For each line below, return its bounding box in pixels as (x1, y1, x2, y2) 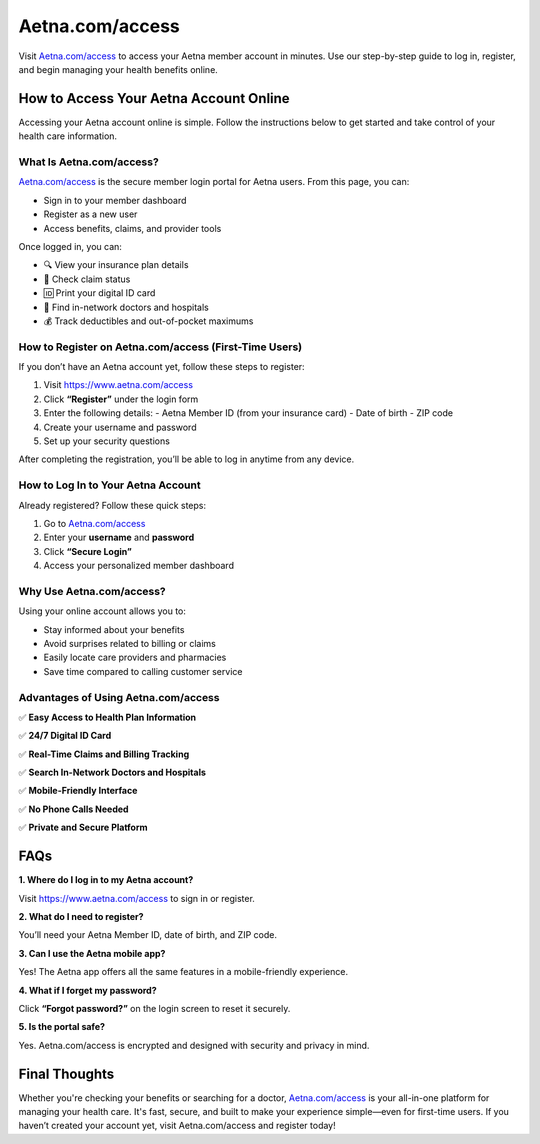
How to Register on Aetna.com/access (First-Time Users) (18, 340, 303, 354)
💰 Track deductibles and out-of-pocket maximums (43, 315, 254, 327)
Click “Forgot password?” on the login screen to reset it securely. (18, 1002, 291, 1014)
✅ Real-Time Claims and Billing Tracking (18, 748, 190, 760)
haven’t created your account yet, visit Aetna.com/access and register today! (18, 1120, 337, 1132)
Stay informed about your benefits (43, 623, 185, 635)
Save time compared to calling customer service (43, 665, 243, 677)
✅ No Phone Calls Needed (18, 803, 129, 815)
